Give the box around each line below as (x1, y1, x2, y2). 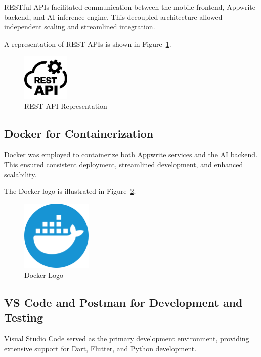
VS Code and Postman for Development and (4, 294, 243, 310)
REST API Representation (24, 100, 107, 111)
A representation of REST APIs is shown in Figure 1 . (4, 38, 171, 49)
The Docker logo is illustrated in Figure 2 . (4, 186, 136, 196)
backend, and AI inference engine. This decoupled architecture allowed (4, 11, 223, 22)
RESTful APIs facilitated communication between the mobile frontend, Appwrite (4, 2, 255, 12)
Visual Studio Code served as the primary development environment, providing (4, 333, 249, 343)
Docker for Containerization (4, 125, 154, 141)
